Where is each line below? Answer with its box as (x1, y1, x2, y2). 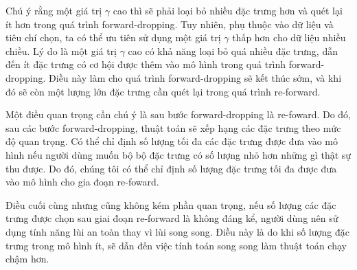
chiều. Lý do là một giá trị (5, 43, 117, 58)
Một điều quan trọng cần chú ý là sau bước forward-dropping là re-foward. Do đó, (5, 107, 352, 122)
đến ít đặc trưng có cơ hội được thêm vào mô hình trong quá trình (5, 57, 286, 71)
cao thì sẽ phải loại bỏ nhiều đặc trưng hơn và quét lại (113, 3, 343, 17)
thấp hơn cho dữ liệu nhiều (232, 30, 346, 45)
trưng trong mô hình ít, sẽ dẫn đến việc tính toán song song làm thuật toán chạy (5, 238, 347, 252)
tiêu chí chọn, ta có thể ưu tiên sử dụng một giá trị (5, 30, 221, 45)
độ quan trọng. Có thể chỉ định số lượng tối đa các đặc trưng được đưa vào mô (5, 134, 338, 148)
